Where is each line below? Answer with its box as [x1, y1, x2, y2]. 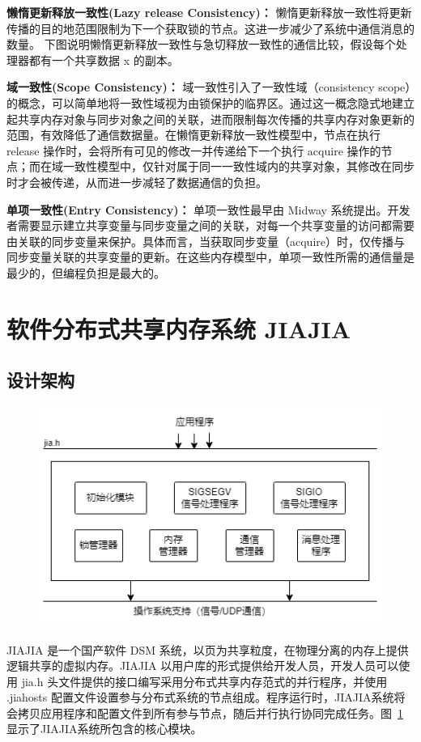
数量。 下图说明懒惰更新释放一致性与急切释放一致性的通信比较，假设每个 [6, 36, 396, 53]
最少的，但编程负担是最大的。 [6, 264, 165, 281]
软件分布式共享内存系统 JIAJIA [6, 312, 351, 345]
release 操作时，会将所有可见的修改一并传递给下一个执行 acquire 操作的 [6, 142, 381, 159]
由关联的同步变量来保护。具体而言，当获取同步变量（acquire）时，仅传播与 [6, 232, 405, 249]
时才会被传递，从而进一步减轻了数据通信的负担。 [6, 173, 267, 190]
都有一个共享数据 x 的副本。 [28, 51, 179, 68]
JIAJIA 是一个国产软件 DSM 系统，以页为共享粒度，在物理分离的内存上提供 [6, 641, 409, 658]
